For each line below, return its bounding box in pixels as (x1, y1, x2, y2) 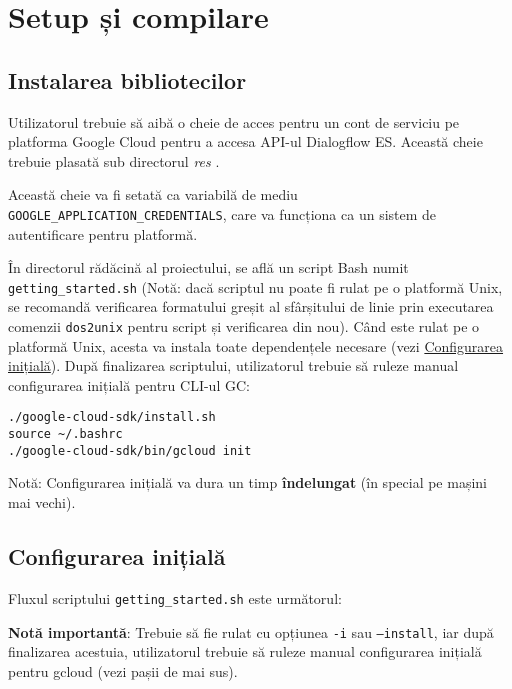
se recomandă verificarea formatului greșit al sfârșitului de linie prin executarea (8, 296, 494, 317)
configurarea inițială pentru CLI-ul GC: (8, 374, 250, 395)
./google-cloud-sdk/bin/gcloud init (8, 443, 252, 458)
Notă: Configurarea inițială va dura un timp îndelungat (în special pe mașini (8, 472, 487, 493)
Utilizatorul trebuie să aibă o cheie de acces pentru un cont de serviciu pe (8, 111, 460, 132)
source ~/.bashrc (8, 427, 123, 442)
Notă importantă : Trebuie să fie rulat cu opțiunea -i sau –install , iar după (8, 621, 494, 642)
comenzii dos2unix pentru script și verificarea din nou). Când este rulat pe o (8, 316, 480, 337)
